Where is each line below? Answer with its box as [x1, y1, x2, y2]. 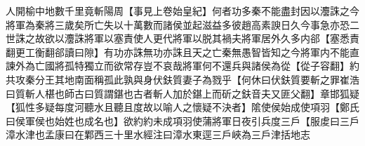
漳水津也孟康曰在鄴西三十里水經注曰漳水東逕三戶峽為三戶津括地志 [6, 127, 310, 142]
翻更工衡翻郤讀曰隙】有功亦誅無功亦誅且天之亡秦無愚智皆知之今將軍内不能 [6, 44, 350, 59]
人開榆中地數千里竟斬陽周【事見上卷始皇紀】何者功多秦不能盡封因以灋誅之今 [6, 4, 359, 18]
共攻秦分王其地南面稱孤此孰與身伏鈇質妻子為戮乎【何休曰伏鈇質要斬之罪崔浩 [6, 72, 359, 86]
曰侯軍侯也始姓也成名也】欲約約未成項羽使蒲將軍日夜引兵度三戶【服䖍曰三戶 [6, 113, 359, 128]
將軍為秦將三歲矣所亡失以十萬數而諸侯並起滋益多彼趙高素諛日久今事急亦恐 [6, 17, 350, 32]
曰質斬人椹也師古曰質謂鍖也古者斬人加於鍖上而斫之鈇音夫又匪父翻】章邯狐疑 [6, 86, 359, 100]
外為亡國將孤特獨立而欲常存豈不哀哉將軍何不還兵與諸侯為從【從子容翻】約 [15, 58, 359, 73]
